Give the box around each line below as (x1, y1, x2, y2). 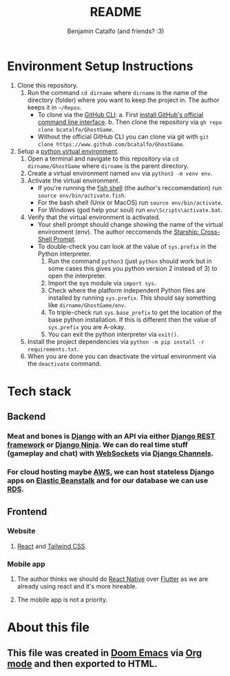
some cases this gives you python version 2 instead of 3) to (48, 264, 218, 272)
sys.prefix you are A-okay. (48, 322, 126, 331)
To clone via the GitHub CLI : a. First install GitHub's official (37, 110, 204, 119)
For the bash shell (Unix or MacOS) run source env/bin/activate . (37, 198, 223, 207)
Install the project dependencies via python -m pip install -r (27, 337, 205, 345)
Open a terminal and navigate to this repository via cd (27, 154, 179, 163)
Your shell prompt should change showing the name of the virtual (37, 220, 224, 228)
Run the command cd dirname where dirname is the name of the (27, 88, 208, 96)
